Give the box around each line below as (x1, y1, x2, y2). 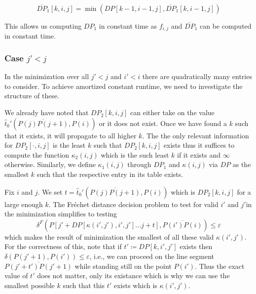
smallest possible (4, 280, 55, 290)
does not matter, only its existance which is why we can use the (37, 270, 230, 281)
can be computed (199, 21, 252, 31)
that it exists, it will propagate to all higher (4, 130, 137, 140)
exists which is (113, 280, 157, 290)
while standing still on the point (74, 260, 172, 271)
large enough (4, 199, 43, 209)
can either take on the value (130, 107, 215, 118)
